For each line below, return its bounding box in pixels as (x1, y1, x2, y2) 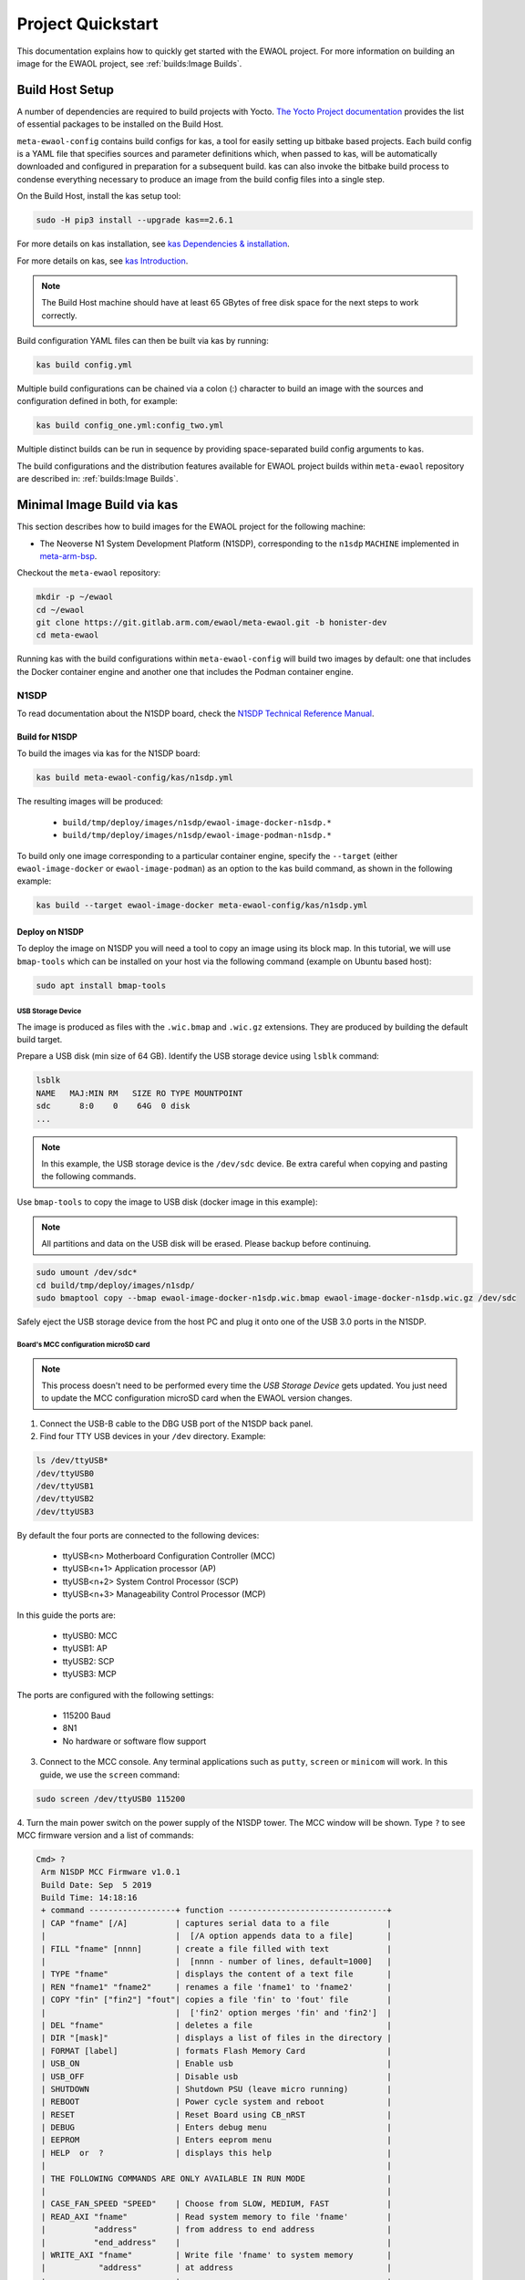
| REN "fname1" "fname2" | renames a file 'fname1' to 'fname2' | (41, 1982, 392, 1992)
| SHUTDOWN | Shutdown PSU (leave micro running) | (41, 2084, 392, 2094)
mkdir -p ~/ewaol (36, 592, 114, 602)
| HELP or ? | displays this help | (41, 2148, 392, 2158)
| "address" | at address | (41, 2263, 392, 2273)
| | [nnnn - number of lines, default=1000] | (41, 1956, 392, 1967)
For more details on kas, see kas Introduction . (16, 255, 189, 266)
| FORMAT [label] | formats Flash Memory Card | (41, 2046, 392, 2056)
